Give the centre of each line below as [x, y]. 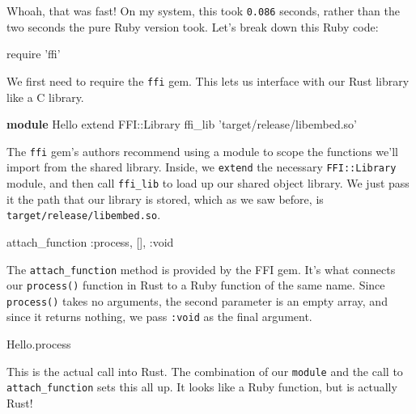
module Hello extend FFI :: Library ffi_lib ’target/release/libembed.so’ [182, 124]
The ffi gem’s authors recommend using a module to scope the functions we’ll [202, 151]
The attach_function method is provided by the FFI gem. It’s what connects [201, 269]
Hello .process [39, 344]
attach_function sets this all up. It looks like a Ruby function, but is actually [202, 387]
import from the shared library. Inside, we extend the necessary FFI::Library [202, 167]
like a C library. [45, 97]
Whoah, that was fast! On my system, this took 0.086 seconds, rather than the [203, 11]
